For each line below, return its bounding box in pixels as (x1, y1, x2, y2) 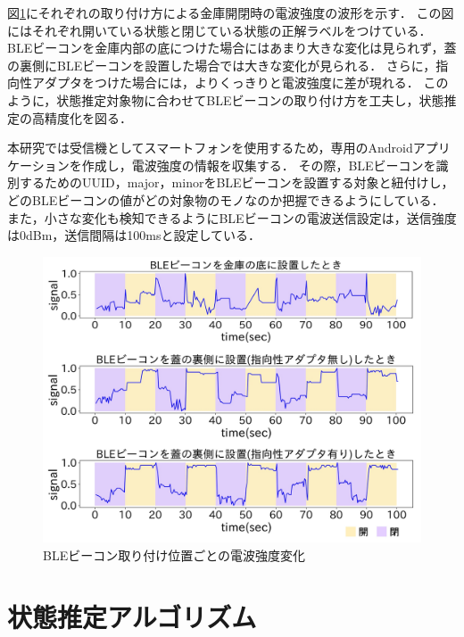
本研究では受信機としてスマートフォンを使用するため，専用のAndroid (7, 138, 413, 157)
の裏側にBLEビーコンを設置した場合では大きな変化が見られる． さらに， (7, 55, 436, 74)
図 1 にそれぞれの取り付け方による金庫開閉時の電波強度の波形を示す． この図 (7, 4, 454, 21)
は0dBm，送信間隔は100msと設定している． (7, 226, 261, 244)
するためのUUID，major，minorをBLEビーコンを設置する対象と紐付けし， (19, 173, 454, 192)
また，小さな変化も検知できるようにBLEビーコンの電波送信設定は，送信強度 (7, 208, 457, 227)
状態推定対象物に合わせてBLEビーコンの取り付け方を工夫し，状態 (56, 90, 444, 109)
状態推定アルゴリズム (7, 598, 257, 634)
